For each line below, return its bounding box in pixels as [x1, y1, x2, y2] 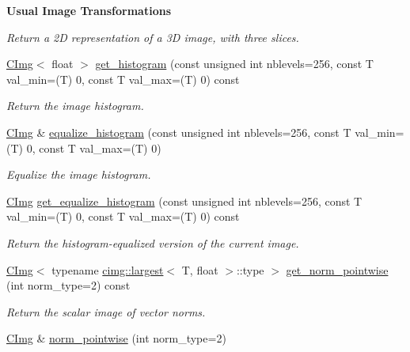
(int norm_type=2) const [6, 277, 131, 293]
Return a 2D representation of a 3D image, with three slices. [6, 28, 299, 45]
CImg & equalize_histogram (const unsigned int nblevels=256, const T [6, 123, 351, 140]
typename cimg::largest [51, 261, 164, 278]
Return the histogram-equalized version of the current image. [6, 234, 299, 251]
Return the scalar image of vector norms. [6, 303, 206, 320]
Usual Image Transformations [6, 2, 172, 18]
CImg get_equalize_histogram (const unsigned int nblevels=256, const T [6, 192, 363, 209]
